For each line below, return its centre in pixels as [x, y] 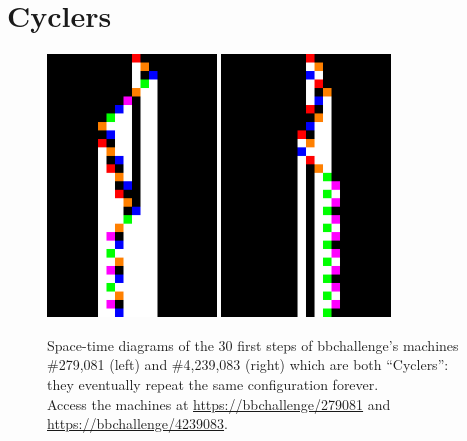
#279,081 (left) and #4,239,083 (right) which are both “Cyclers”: [248, 364]
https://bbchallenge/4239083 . [137, 423]
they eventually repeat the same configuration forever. [213, 384]
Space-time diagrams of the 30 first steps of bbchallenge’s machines [253, 344]
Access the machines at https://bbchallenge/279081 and [219, 403]
